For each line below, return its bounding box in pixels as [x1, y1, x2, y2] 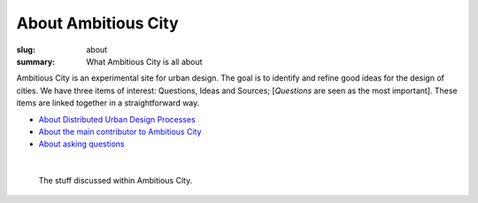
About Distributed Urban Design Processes [38, 113, 197, 124]
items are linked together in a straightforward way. [16, 98, 200, 108]
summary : [16, 56, 56, 66]
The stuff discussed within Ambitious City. [38, 176, 193, 186]
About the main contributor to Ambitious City [38, 126, 203, 137]
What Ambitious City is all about [86, 56, 203, 66]
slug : [16, 44, 35, 55]
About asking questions [38, 138, 125, 150]
